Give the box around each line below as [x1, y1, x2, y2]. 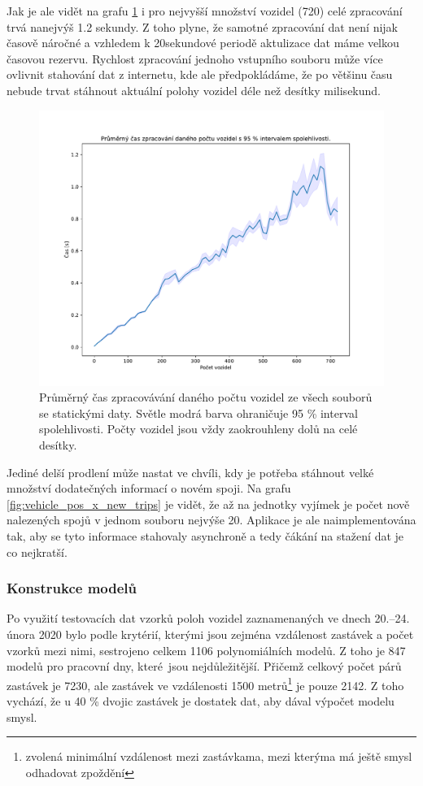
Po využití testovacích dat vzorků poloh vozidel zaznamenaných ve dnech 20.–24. [7, 610, 410, 627]
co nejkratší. [7, 543, 68, 560]
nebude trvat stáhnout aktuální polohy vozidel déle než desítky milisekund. [7, 81, 381, 98]
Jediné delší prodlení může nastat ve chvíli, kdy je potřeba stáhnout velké [7, 463, 374, 480]
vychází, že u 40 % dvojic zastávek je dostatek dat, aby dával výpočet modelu [7, 693, 395, 710]
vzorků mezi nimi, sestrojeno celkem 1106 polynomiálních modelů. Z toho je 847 [7, 641, 406, 658]
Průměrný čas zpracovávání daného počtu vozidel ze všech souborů [39, 389, 373, 406]
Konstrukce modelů [7, 578, 137, 598]
